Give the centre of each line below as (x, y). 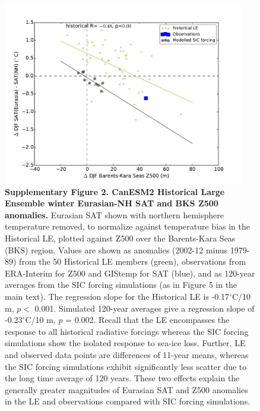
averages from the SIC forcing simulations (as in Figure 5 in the (121, 285)
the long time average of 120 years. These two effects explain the (122, 378)
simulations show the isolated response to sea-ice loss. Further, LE (125, 343)
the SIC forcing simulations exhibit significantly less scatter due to (126, 366)
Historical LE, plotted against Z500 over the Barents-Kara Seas (120, 238)
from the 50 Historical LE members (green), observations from (133, 261)
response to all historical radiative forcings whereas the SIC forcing (127, 331)
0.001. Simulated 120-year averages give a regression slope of (145, 308)
